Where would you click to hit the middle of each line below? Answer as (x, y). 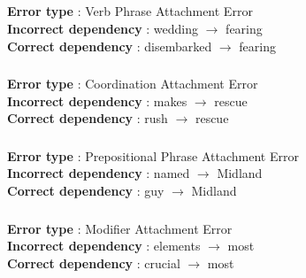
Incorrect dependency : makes (97, 100)
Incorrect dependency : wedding (103, 28)
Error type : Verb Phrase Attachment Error (130, 11)
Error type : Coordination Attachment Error (133, 84)
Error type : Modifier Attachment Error (120, 228)
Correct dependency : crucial (94, 263)
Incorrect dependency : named (99, 173)
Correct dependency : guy (86, 190)
